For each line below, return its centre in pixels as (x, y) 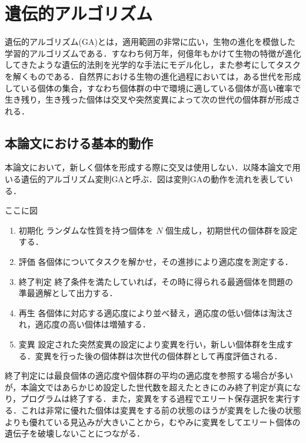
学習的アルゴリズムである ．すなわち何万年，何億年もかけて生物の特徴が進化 (153, 53)
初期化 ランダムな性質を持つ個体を (86, 230)
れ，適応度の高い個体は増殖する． (84, 324)
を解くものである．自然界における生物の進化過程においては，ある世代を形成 (153, 76)
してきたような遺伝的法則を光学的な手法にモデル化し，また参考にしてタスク (153, 65)
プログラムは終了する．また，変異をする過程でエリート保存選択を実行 (157, 398)
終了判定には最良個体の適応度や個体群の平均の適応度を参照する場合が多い (149, 375)
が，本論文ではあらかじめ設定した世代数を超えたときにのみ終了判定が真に (149, 387)
